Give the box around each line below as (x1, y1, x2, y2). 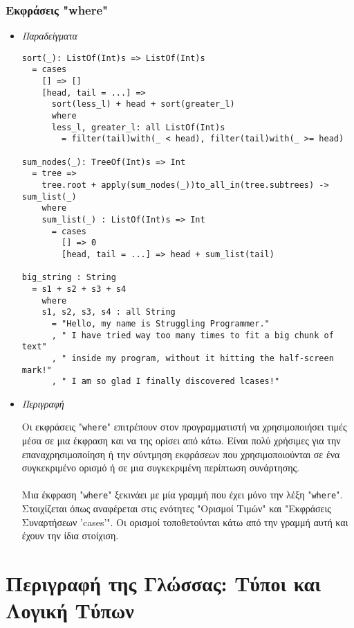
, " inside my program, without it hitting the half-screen (51, 353, 334, 363)
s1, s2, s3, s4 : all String (41, 307, 176, 317)
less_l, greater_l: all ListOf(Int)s (51, 122, 225, 132)
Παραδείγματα (21, 28, 77, 43)
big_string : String (21, 272, 116, 283)
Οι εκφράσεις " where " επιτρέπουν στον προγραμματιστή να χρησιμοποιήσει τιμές (21, 419, 347, 434)
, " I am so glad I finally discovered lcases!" (51, 376, 280, 387)
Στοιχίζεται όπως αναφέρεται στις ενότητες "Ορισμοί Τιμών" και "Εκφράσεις (21, 501, 331, 516)
